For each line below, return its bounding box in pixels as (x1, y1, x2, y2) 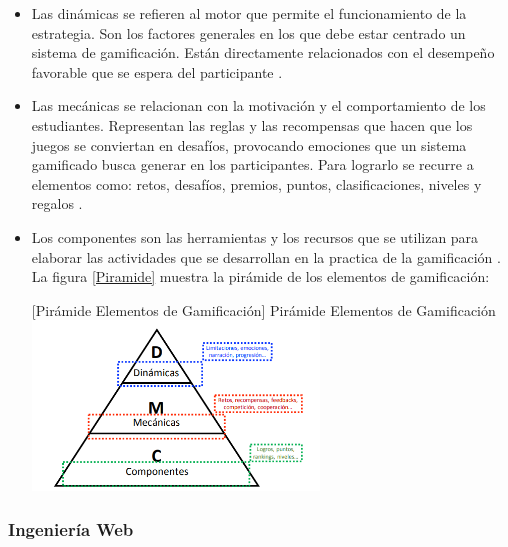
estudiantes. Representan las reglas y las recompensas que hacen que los (31, 114, 473, 135)
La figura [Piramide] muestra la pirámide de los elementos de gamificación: (31, 266, 490, 287)
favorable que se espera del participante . (31, 61, 283, 82)
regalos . (31, 193, 83, 214)
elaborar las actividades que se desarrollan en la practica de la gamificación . (31, 246, 501, 267)
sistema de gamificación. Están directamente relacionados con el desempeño (31, 42, 495, 63)
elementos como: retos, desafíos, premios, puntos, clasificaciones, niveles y (31, 173, 482, 194)
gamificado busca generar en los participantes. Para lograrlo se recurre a (31, 154, 474, 175)
